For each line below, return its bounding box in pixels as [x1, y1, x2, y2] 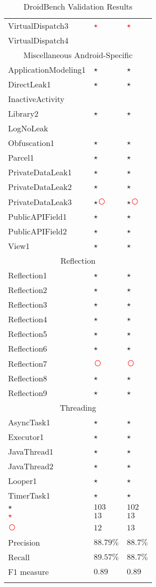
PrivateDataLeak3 [8, 195, 72, 208]
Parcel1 [8, 152, 34, 163]
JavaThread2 [8, 460, 54, 472]
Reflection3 [8, 299, 47, 310]
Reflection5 [8, 328, 47, 339]
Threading [59, 402, 96, 413]
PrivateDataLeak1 [8, 166, 72, 178]
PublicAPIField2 [8, 225, 67, 237]
